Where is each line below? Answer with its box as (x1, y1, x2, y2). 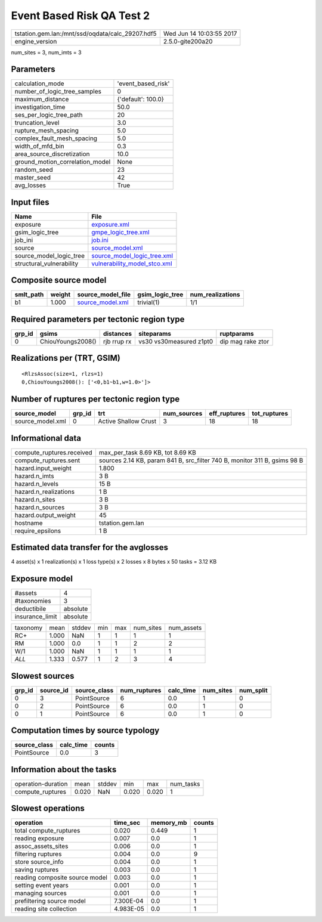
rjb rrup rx (103, 338, 132, 345)
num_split (239, 686, 268, 694)
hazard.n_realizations (14, 487, 75, 496)
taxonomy (14, 624, 43, 632)
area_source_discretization (14, 150, 90, 158)
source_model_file (77, 290, 131, 299)
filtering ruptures (14, 850, 62, 858)
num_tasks (170, 779, 200, 788)
